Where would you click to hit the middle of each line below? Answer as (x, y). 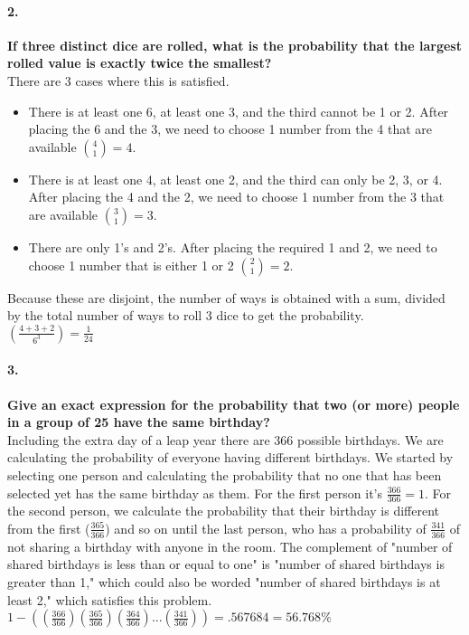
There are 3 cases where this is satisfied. (118, 80)
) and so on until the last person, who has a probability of (266, 528)
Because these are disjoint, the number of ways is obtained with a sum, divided (226, 297)
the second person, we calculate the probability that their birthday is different (224, 511)
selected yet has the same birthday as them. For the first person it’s (195, 493)
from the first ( (49, 528)
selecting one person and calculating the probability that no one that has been (225, 474)
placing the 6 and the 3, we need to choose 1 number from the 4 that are (230, 129)
